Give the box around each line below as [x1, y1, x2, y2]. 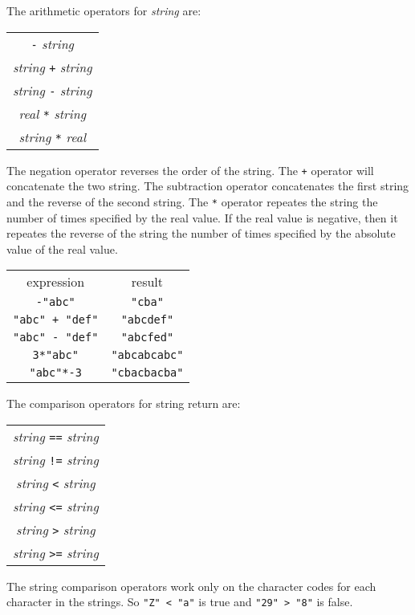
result [131, 272, 164, 291]
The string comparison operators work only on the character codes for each [6, 577, 376, 594]
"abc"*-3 [29, 366, 82, 380]
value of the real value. [6, 240, 118, 257]
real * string [18, 104, 87, 123]
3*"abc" [32, 348, 79, 362]
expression [26, 272, 85, 291]
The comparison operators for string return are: [6, 395, 241, 412]
